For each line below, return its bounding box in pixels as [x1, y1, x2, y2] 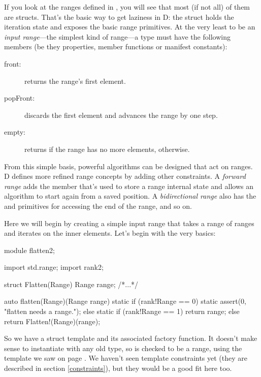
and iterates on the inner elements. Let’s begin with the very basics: [4, 228, 216, 238]
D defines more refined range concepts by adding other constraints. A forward [4, 171, 246, 181]
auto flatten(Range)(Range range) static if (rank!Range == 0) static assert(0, [4, 296, 247, 306]
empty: [4, 127, 25, 137]
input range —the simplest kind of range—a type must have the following [4, 31, 231, 42]
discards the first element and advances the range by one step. [24, 109, 218, 120]
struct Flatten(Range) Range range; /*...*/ [4, 278, 139, 289]
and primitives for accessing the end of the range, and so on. [4, 200, 192, 211]
